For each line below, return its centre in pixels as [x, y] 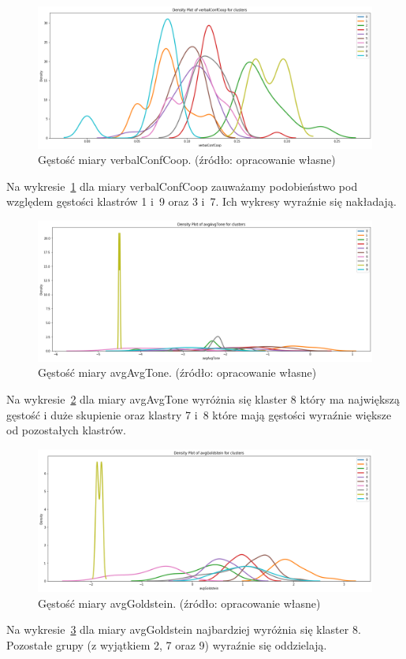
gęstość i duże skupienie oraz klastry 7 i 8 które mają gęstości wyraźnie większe [199, 414]
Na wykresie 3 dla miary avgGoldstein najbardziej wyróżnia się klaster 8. [184, 629]
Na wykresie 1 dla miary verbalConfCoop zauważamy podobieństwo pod [182, 186]
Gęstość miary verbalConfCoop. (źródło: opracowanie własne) [187, 160]
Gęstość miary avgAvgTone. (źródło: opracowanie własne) [177, 372]
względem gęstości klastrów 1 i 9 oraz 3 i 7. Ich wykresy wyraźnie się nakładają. [201, 201]
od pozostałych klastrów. [66, 430]
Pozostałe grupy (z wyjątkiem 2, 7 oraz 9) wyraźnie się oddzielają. [167, 644]
